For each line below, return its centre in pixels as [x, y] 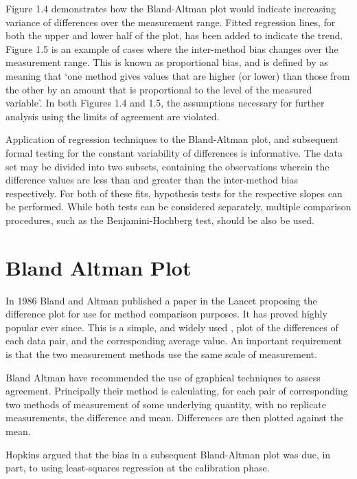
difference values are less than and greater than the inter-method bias [152, 180]
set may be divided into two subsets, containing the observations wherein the [168, 166]
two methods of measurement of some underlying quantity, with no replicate [166, 404]
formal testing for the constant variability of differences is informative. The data [174, 152]
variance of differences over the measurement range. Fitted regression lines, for [171, 22]
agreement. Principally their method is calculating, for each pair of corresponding [177, 391]
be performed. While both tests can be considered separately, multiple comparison [178, 207]
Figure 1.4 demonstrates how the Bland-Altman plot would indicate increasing [171, 8]
